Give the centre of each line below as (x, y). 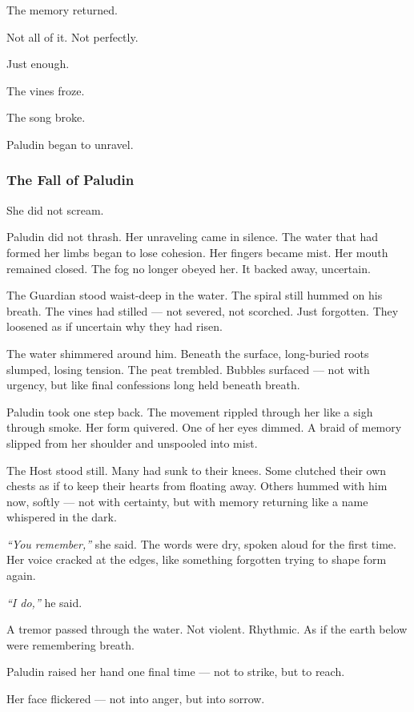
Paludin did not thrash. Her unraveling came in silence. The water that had (193, 237)
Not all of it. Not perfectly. (72, 36)
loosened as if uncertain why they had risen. (115, 326)
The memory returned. (62, 10)
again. (21, 575)
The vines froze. (46, 90)
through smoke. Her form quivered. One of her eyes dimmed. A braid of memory (204, 427)
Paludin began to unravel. (70, 144)
